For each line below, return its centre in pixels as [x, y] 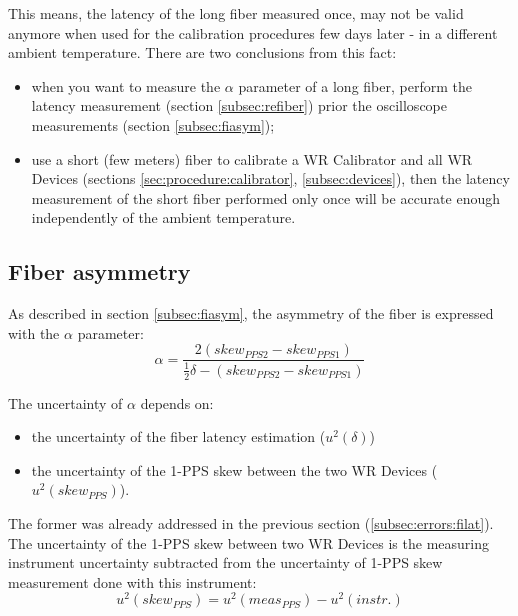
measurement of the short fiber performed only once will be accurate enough [266, 197]
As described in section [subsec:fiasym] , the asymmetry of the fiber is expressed [251, 313]
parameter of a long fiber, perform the [355, 85]
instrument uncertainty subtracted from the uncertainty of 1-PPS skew [225, 562]
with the [34, 332]
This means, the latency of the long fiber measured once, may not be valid [236, 13]
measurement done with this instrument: [132, 581]
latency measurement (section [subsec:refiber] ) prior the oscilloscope [239, 105]
